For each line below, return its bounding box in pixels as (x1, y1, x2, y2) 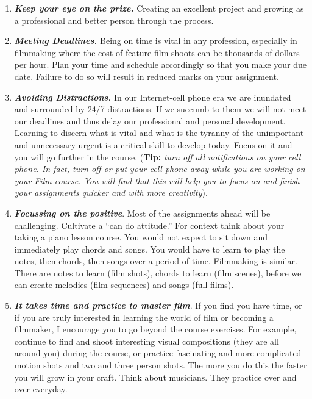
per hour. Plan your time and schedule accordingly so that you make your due (14, 58, 307, 71)
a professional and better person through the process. (14, 13, 214, 26)
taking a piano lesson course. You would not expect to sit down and (14, 231, 268, 243)
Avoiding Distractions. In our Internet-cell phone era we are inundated (14, 90, 291, 103)
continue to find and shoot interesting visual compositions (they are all (14, 334, 279, 347)
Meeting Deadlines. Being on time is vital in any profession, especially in (14, 34, 297, 47)
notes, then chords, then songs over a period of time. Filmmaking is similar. (14, 254, 297, 267)
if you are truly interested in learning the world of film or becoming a (14, 311, 274, 323)
